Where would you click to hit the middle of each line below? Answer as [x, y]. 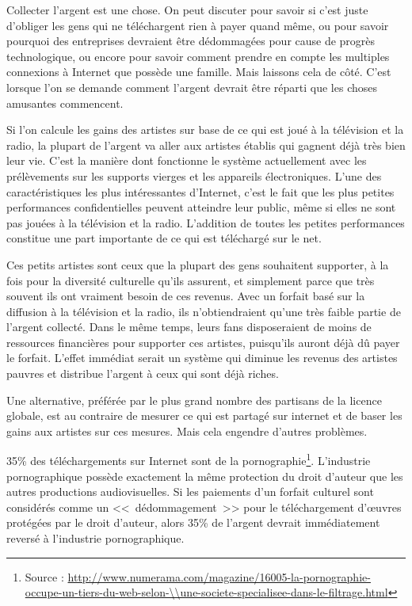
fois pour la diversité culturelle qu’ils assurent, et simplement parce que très [191, 280]
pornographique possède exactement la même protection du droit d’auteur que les [205, 476]
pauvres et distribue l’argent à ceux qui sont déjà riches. [143, 374]
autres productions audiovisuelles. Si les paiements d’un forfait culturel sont [190, 492]
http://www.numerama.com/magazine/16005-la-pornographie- [219, 576]
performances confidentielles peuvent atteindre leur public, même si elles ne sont [201, 207]
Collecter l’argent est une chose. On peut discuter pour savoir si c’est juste [187, 10]
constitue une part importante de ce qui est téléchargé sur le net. [164, 238]
